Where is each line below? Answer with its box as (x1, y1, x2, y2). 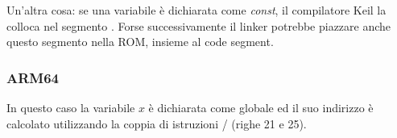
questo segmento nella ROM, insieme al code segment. (6, 33, 274, 50)
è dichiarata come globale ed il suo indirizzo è (148, 99, 374, 115)
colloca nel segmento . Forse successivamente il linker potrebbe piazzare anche (6, 17, 391, 34)
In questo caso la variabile (6, 99, 135, 115)
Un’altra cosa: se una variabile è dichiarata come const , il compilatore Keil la (6, 2, 387, 18)
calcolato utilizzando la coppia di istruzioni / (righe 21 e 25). (6, 115, 307, 132)
